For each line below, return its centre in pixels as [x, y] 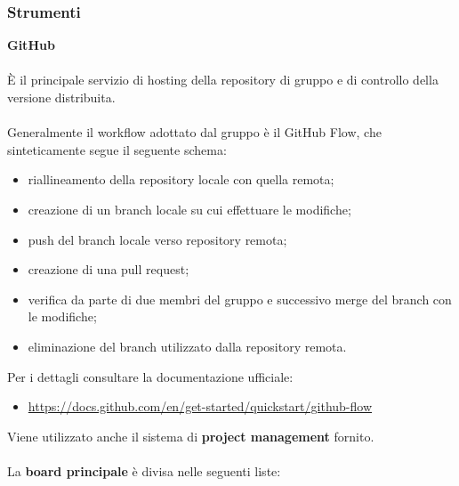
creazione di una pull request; [109, 269]
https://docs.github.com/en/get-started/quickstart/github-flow [200, 406]
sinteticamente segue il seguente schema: [117, 149]
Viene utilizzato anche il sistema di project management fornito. [191, 436]
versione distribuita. [61, 97]
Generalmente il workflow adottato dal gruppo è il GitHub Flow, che [194, 132]
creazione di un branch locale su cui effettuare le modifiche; [189, 209]
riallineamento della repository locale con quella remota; [181, 179]
